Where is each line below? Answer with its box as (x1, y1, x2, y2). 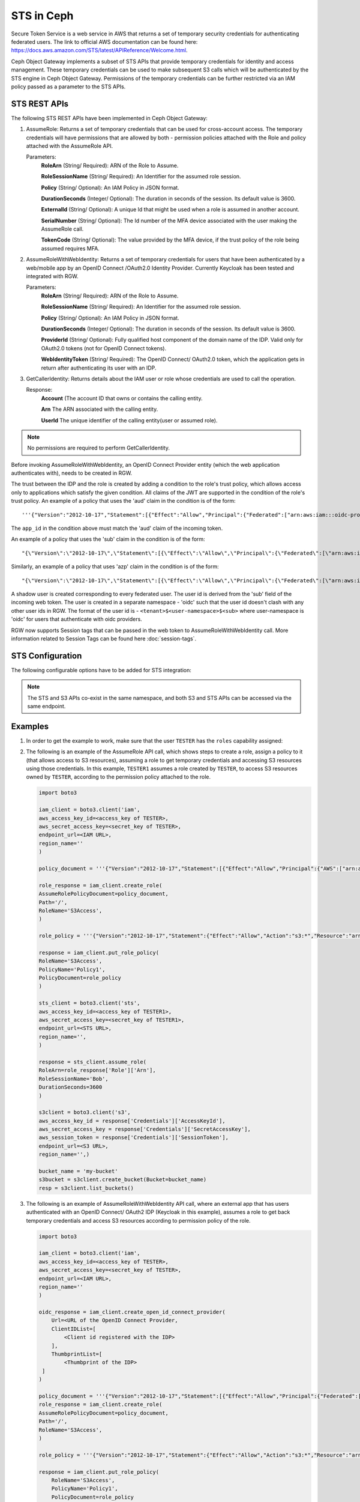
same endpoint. (27, 703, 66, 710)
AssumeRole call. (41, 225, 84, 233)
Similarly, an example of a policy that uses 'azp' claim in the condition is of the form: (11, 563, 219, 570)
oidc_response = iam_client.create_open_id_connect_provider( (38, 1309, 226, 1316)
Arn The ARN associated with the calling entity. (41, 406, 158, 413)
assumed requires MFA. (41, 245, 100, 252)
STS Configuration (11, 651, 82, 661)
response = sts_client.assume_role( (38, 1058, 147, 1065)
